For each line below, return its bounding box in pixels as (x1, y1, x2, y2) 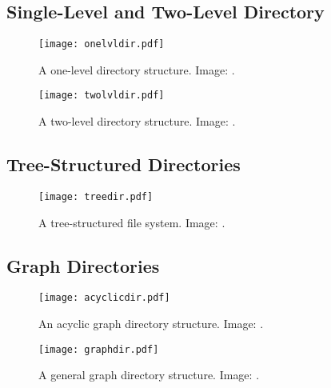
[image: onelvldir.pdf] (38, 38, 165, 50)
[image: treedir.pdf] (38, 190, 154, 202)
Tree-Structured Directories (6, 152, 241, 177)
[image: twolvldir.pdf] (38, 90, 165, 102)
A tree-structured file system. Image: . (38, 214, 225, 230)
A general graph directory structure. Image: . (38, 366, 260, 383)
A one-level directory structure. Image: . (38, 61, 235, 78)
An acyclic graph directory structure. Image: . (38, 315, 264, 332)
